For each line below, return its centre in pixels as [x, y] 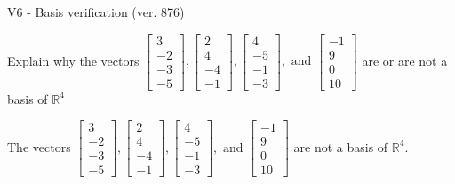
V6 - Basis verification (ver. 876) [96, 12]
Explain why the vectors [73, 60]
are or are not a [405, 60]
